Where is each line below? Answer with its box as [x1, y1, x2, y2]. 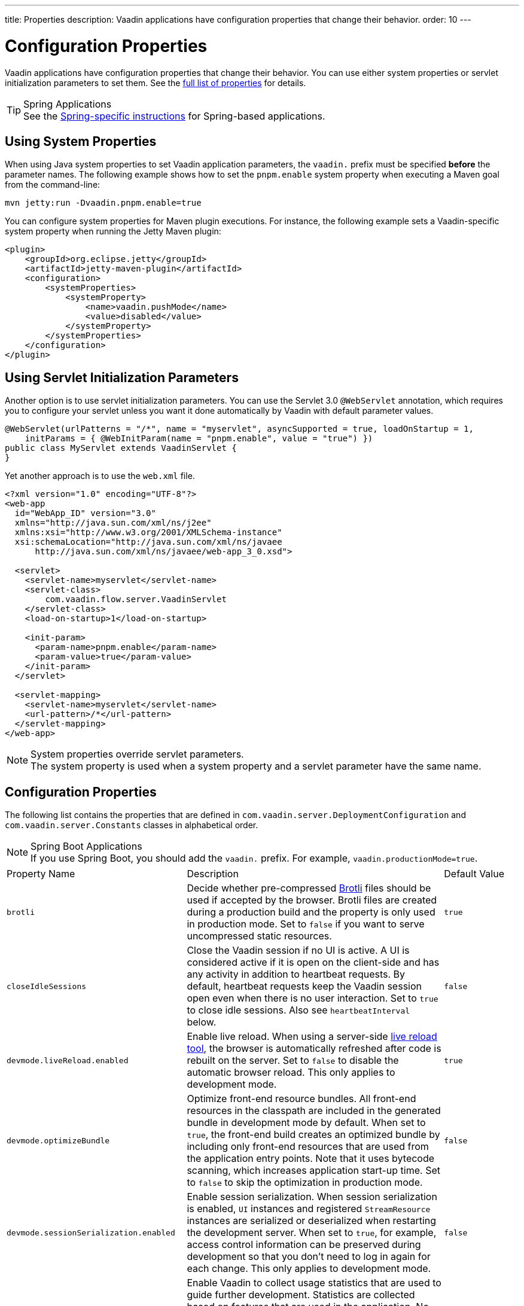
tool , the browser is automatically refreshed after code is [187, 1042, 441, 1055]
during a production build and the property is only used [187, 906, 435, 919]
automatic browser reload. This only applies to [187, 1066, 395, 1079]
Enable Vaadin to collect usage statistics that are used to [187, 1277, 441, 1289]
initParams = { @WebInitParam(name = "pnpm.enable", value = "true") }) [25, 434, 373, 444]
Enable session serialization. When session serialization [187, 1191, 437, 1203]
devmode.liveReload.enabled [7, 1055, 129, 1065]
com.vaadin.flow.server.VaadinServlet [45, 594, 227, 605]
